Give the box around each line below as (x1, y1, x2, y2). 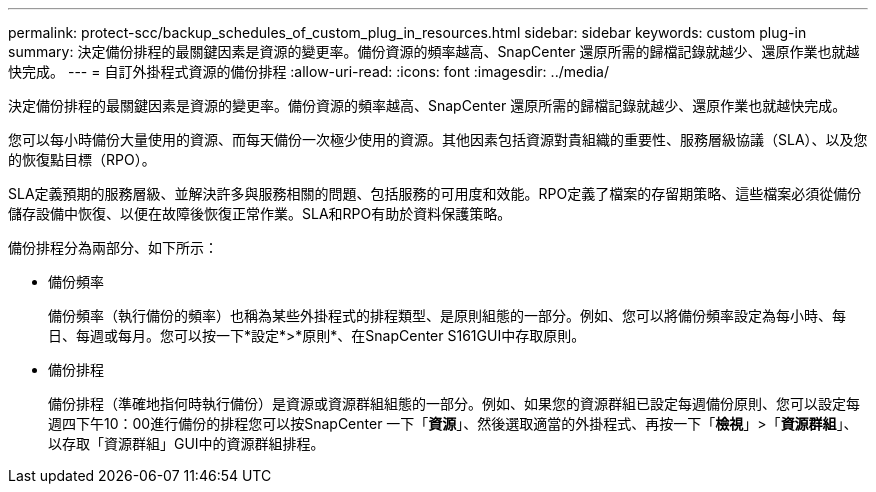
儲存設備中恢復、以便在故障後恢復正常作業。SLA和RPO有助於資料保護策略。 (8, 205, 512, 222)
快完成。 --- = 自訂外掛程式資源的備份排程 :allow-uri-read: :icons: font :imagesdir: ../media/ (8, 63, 610, 80)
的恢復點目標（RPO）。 (8, 151, 156, 168)
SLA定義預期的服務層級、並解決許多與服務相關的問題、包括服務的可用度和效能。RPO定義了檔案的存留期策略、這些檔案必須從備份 (8, 185, 862, 202)
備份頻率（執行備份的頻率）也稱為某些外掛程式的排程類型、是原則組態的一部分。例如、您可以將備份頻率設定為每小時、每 (48, 307, 846, 324)
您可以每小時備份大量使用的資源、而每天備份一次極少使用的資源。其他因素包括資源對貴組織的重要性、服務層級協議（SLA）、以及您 (8, 131, 868, 148)
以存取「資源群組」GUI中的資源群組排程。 (48, 435, 325, 452)
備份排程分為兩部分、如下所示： (8, 239, 218, 256)
